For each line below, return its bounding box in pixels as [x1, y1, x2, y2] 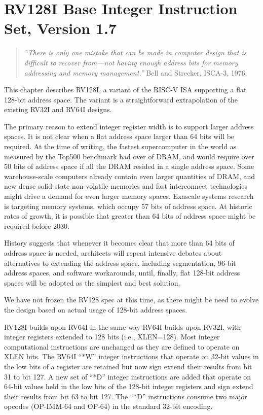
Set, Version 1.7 [4, 18, 117, 39]
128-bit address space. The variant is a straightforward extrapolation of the [4, 94, 238, 105]
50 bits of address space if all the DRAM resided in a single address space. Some [4, 161, 254, 171]
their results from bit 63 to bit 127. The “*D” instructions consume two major [4, 391, 247, 401]
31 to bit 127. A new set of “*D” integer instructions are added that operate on [4, 371, 251, 382]
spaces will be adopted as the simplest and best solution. [4, 277, 180, 288]
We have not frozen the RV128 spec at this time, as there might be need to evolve [4, 294, 259, 305]
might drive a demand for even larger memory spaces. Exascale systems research [4, 191, 254, 201]
